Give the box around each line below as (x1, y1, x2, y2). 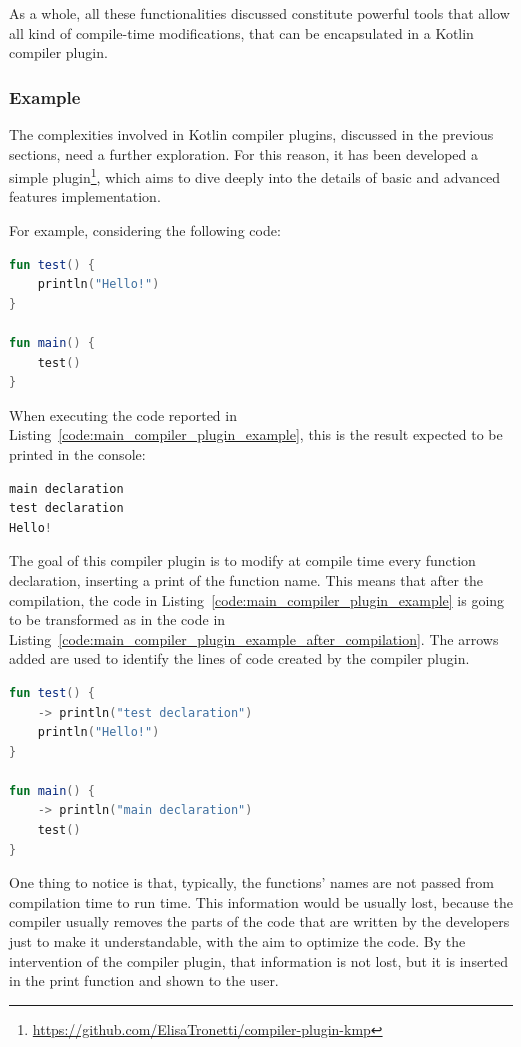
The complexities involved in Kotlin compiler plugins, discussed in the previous (9, 124, 494, 144)
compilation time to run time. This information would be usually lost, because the (9, 891, 514, 912)
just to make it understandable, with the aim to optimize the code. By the (9, 931, 466, 952)
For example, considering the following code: (9, 220, 281, 241)
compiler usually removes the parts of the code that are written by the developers (9, 911, 510, 932)
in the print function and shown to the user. (9, 970, 279, 991)
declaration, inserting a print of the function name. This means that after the (9, 569, 484, 590)
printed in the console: (9, 443, 146, 464)
